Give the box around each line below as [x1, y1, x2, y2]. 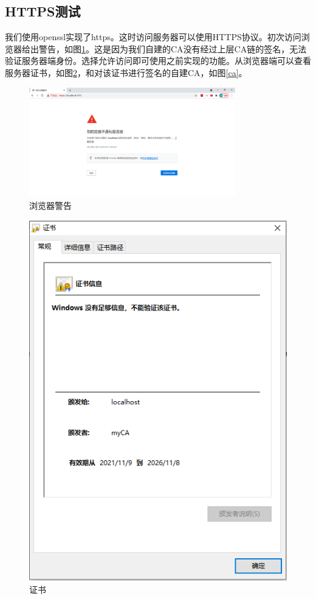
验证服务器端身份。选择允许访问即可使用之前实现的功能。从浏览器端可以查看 [5, 54, 311, 67]
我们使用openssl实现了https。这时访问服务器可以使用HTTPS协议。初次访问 [5, 30, 301, 43]
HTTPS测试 [5, 2, 81, 21]
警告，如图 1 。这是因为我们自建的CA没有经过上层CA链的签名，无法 [38, 42, 307, 55]
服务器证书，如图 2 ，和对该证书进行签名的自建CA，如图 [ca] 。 [5, 66, 247, 79]
